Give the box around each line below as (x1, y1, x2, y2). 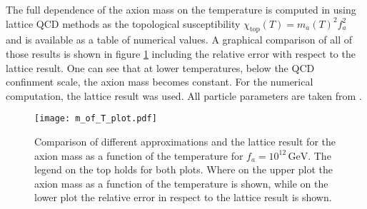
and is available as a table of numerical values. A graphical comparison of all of (6, 32, 352, 47)
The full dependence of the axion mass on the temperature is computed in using (6, 2, 356, 16)
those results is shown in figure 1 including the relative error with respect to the (6, 46, 356, 61)
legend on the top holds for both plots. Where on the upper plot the (34, 162, 333, 177)
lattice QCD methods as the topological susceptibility (6, 16, 241, 31)
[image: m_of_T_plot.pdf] (34, 113, 157, 124)
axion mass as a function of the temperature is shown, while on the (34, 175, 328, 190)
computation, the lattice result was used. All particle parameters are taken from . (6, 88, 362, 103)
